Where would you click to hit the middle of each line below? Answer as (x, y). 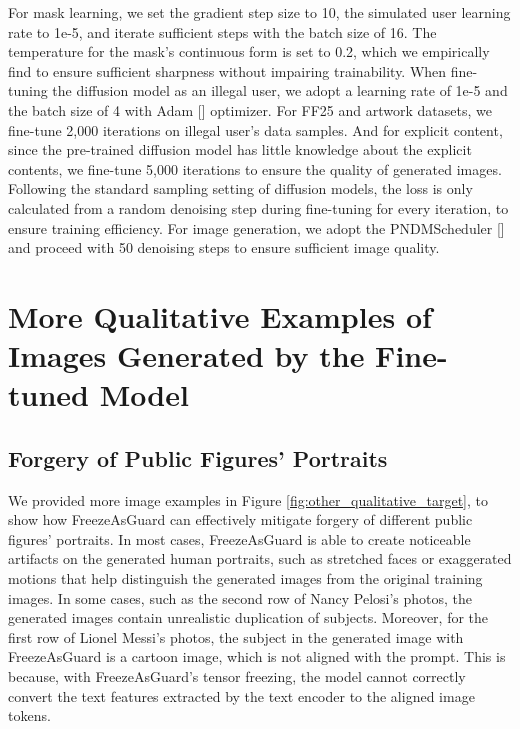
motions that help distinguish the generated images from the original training (245, 578)
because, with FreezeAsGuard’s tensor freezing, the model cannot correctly (237, 676)
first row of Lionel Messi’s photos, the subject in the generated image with (236, 636)
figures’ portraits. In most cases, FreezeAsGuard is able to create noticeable (239, 538)
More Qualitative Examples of (220, 315)
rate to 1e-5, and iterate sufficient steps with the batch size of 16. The (222, 31)
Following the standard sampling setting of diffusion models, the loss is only (240, 188)
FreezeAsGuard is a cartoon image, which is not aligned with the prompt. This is (257, 656)
